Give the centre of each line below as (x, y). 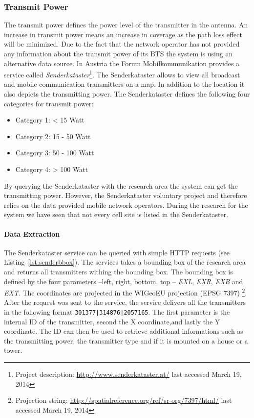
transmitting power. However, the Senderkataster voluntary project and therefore (126, 195)
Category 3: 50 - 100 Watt (55, 153)
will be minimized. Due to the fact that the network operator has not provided (122, 44)
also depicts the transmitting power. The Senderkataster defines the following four (127, 94)
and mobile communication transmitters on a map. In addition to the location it (124, 84)
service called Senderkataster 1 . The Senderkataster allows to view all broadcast (122, 74)
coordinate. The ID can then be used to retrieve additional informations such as (124, 331)
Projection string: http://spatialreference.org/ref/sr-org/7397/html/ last (124, 400)
